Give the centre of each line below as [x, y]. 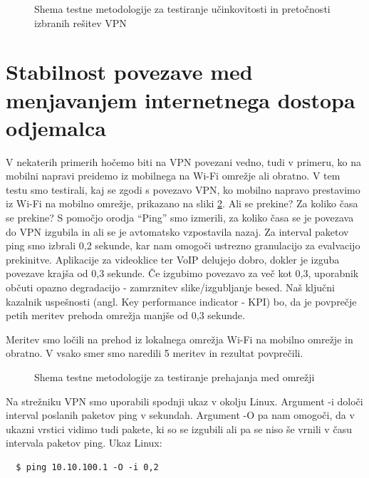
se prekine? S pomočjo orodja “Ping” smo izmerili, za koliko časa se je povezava [180, 218]
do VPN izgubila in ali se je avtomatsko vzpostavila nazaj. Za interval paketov [177, 231]
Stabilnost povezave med [129, 72]
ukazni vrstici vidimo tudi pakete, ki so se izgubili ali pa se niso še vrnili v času [179, 428]
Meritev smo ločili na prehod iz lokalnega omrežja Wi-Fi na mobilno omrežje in [180, 339]
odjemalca [56, 127]
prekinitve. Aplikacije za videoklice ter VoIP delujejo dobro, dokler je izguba [173, 259]
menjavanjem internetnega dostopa [181, 99]
